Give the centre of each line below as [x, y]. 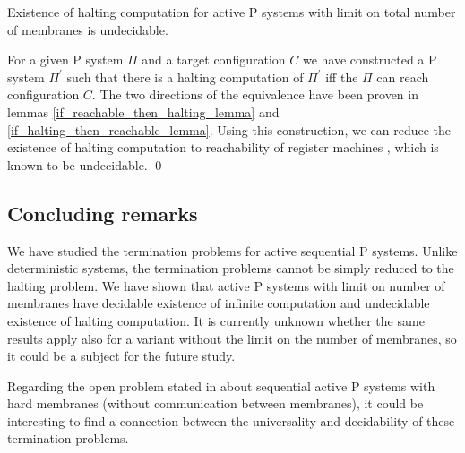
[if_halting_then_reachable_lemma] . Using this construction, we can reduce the [229, 129]
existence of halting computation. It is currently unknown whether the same [216, 320]
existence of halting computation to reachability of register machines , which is [223, 147]
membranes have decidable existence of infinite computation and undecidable [219, 303]
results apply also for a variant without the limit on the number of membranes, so [232, 338]
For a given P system [65, 60]
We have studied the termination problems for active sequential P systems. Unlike [232, 250]
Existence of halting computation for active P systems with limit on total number [232, 12]
